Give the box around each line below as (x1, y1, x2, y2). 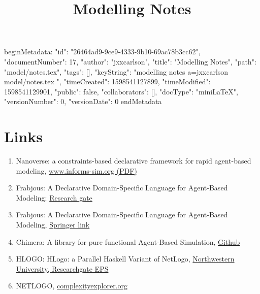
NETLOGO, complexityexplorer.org (16, 280, 127, 291)
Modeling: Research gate (16, 192, 92, 203)
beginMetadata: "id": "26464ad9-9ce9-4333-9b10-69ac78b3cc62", (4, 46, 201, 57)
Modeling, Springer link (16, 219, 90, 230)
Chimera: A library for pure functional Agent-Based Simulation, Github (16, 236, 240, 247)
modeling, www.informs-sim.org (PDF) (16, 165, 137, 176)
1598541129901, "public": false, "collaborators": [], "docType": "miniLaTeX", (4, 86, 238, 96)
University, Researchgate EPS (16, 263, 109, 274)
